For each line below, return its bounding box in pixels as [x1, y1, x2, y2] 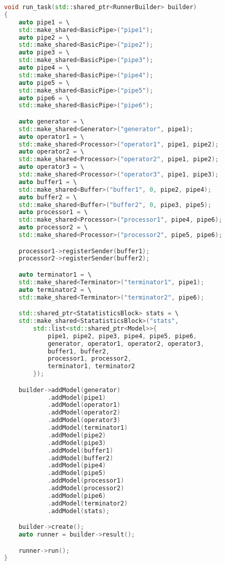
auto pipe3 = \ [18, 49, 70, 56]
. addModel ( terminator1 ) [47, 424, 128, 432]
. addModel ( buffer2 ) [47, 454, 113, 462]
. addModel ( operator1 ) [47, 401, 121, 409]
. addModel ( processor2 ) [47, 485, 124, 492]
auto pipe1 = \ [18, 18, 70, 26]
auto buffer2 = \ [18, 193, 77, 201]
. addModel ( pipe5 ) [47, 469, 106, 477]
